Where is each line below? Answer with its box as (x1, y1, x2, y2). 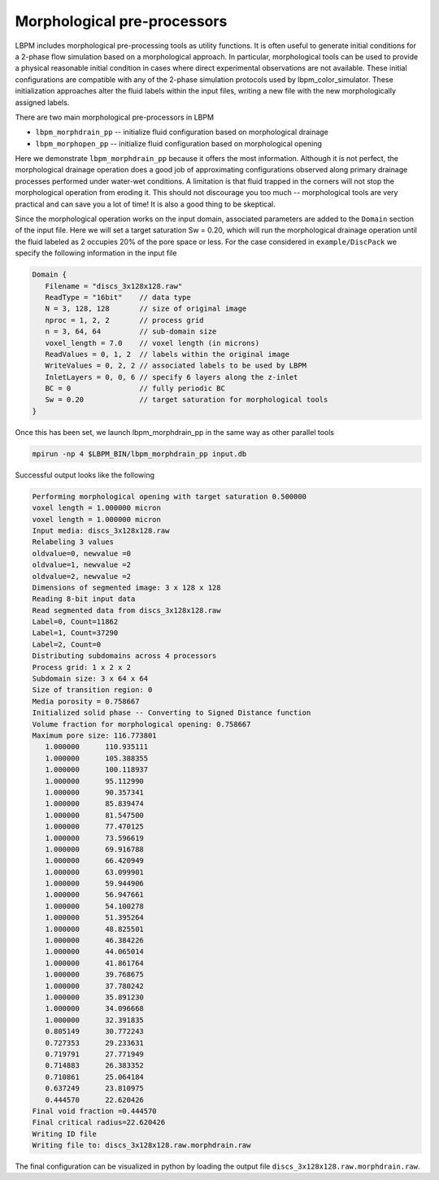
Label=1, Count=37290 (32, 629, 119, 638)
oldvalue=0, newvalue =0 (32, 549, 132, 558)
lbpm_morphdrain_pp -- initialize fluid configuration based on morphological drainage (35, 127, 329, 137)
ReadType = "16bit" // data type (45, 293, 191, 302)
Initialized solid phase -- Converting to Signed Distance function (32, 708, 311, 717)
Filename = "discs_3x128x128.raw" (45, 281, 183, 290)
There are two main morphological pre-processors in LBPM (15, 112, 215, 122)
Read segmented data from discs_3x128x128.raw (32, 606, 221, 615)
